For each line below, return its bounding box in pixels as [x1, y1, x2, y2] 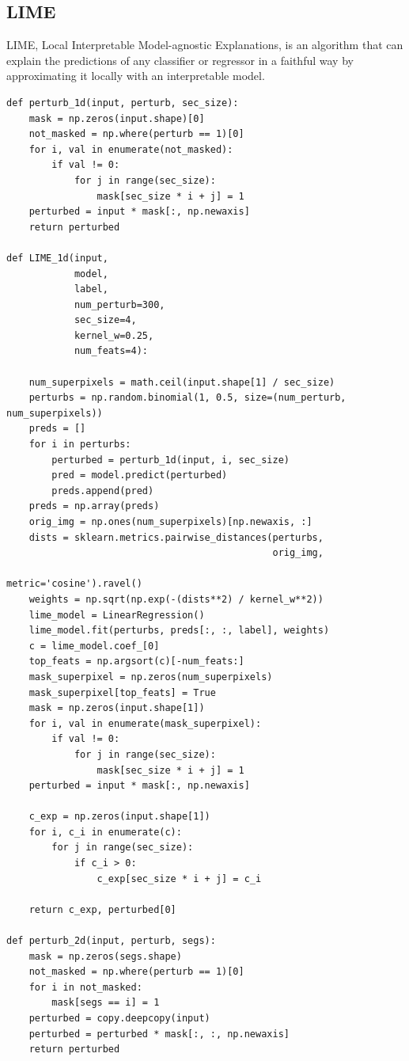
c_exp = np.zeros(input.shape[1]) [28, 811, 210, 823]
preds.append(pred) [51, 485, 154, 496]
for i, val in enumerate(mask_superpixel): [28, 717, 262, 729]
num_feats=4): [74, 345, 148, 357]
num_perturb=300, [74, 299, 165, 310]
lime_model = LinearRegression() [28, 609, 205, 621]
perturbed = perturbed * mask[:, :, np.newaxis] [28, 1028, 290, 1040]
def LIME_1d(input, [6, 252, 108, 264]
